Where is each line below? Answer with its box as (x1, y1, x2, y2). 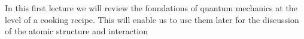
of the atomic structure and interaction (5, 25, 148, 37)
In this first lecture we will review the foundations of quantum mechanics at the (5, 2, 297, 14)
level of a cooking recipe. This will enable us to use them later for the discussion (5, 13, 299, 25)
